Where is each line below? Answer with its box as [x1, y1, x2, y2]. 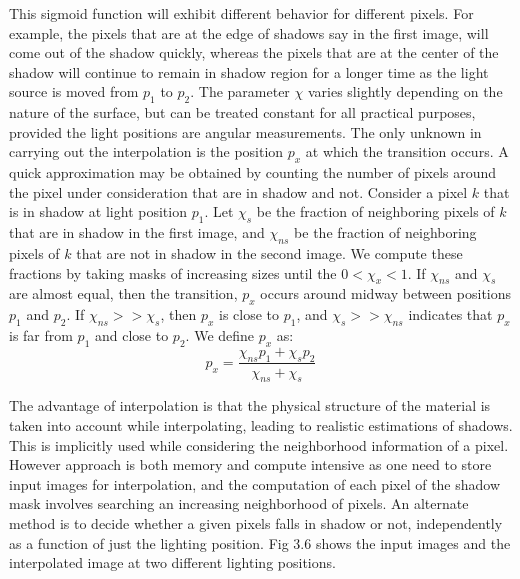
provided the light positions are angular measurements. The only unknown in [9, 121, 482, 142]
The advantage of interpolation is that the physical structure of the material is [9, 395, 491, 416]
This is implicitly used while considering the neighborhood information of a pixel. [9, 434, 509, 455]
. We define [185, 324, 255, 345]
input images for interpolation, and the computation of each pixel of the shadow [9, 473, 501, 494]
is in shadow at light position [9, 201, 187, 222]
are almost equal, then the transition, [9, 283, 238, 304]
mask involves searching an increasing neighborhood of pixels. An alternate [9, 493, 469, 514]
